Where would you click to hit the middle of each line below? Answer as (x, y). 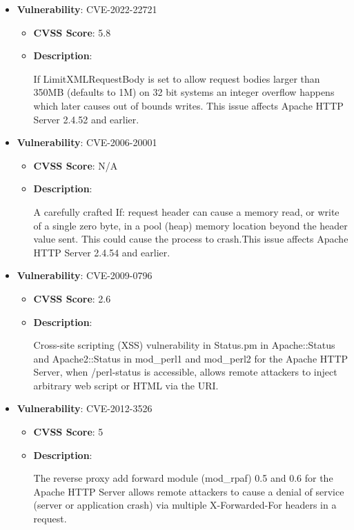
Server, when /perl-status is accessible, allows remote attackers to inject (185, 372)
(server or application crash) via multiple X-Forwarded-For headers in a (185, 505)
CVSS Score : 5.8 (72, 32)
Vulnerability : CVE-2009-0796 (85, 275)
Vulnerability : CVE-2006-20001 (87, 142)
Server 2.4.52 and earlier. (86, 119)
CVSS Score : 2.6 (72, 298)
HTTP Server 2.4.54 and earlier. (102, 252)
